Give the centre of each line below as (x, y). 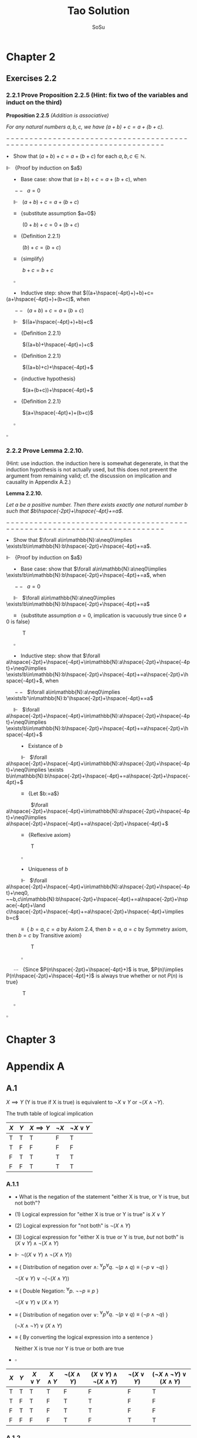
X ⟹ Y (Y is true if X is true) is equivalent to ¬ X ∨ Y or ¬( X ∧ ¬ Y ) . (85, 1102)
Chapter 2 (31, 57)
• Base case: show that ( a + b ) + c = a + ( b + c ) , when (80, 179)
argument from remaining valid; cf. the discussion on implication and (89, 476)
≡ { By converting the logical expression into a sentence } (84, 1337)
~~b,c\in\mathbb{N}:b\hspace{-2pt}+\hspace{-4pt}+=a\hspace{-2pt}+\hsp (97, 899)
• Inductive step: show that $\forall (57, 656)
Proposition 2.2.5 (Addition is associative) (58, 115)
